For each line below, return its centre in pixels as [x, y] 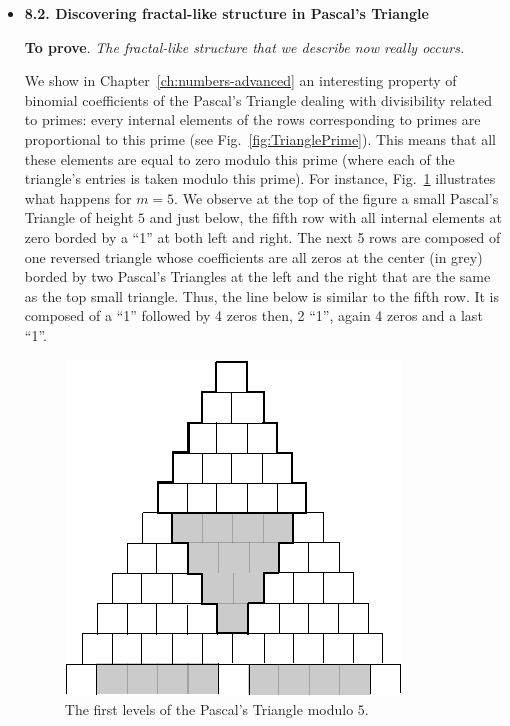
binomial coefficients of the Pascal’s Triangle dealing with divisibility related [258, 99]
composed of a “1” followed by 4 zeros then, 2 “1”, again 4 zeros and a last [253, 315]
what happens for [78, 197]
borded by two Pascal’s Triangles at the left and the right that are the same [257, 276]
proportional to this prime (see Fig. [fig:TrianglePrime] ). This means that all [260, 138]
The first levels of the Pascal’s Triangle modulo [209, 709]
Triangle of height [79, 217]
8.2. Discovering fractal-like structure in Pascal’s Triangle [226, 13]
